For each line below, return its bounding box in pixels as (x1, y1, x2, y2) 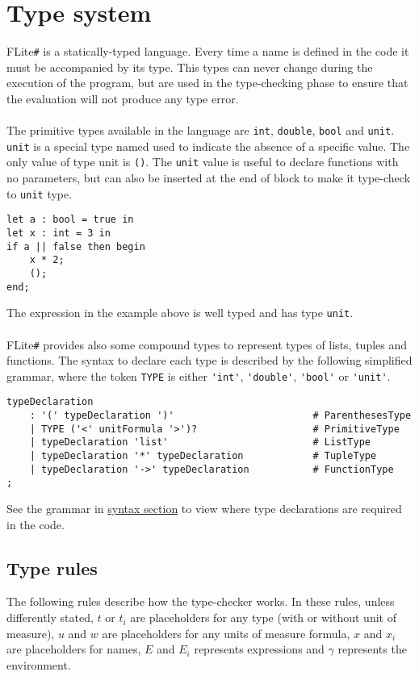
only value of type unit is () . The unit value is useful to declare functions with (6, 153, 399, 170)
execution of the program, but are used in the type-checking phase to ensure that (6, 74, 409, 91)
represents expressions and (194, 641, 325, 657)
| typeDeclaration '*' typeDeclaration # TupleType (29, 450, 377, 462)
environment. (6, 656, 71, 673)
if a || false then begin (6, 240, 145, 252)
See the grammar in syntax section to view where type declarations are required (6, 500, 402, 517)
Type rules (6, 555, 98, 580)
